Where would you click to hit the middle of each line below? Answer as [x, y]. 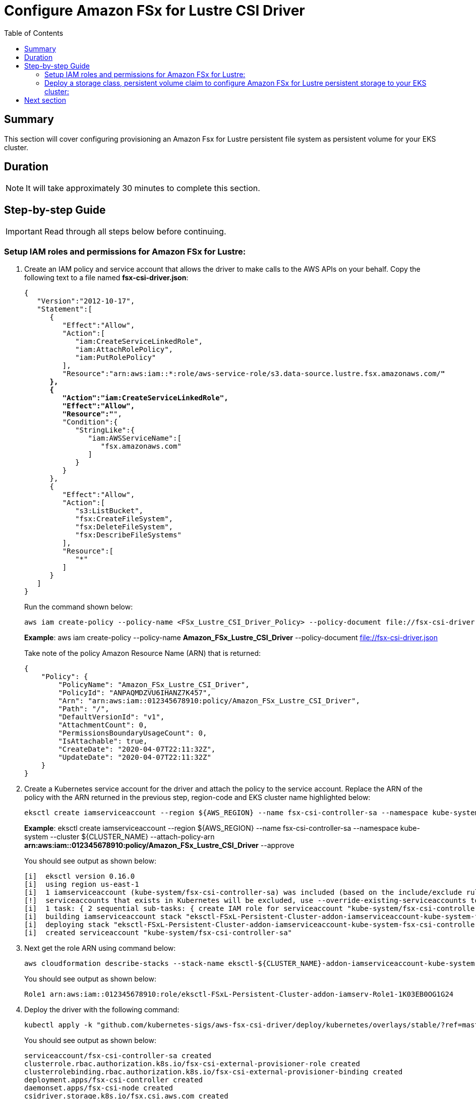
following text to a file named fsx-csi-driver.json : [106, 278]
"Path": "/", [84, 709]
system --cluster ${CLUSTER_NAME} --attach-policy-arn [120, 837]
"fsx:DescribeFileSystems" [128, 535]
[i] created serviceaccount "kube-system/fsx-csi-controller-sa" [158, 933]
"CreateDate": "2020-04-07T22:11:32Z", [137, 749]
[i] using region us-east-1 [82, 884]
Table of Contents [34, 33]
